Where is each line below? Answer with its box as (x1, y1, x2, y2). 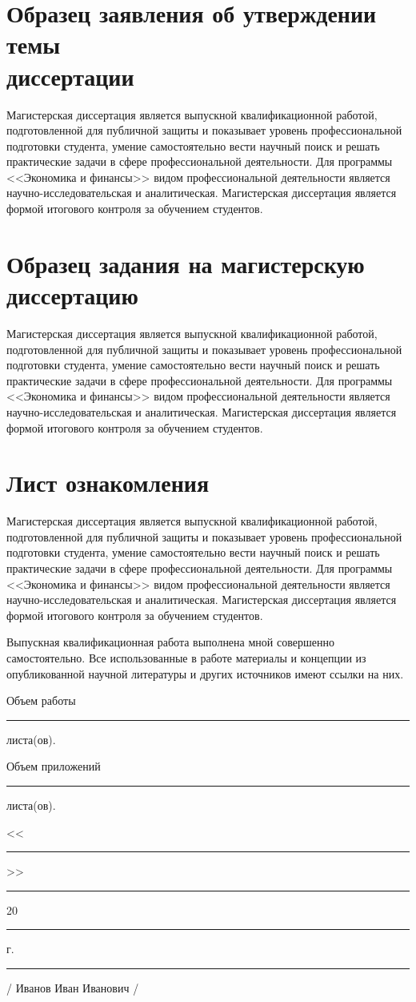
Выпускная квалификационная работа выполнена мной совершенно (6, 634, 334, 650)
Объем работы (6, 692, 76, 709)
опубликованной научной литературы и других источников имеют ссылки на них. (6, 665, 404, 682)
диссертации (6, 59, 134, 92)
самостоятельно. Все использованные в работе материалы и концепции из (6, 650, 366, 666)
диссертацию (6, 279, 138, 312)
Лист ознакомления (6, 466, 210, 499)
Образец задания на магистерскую (6, 247, 365, 280)
